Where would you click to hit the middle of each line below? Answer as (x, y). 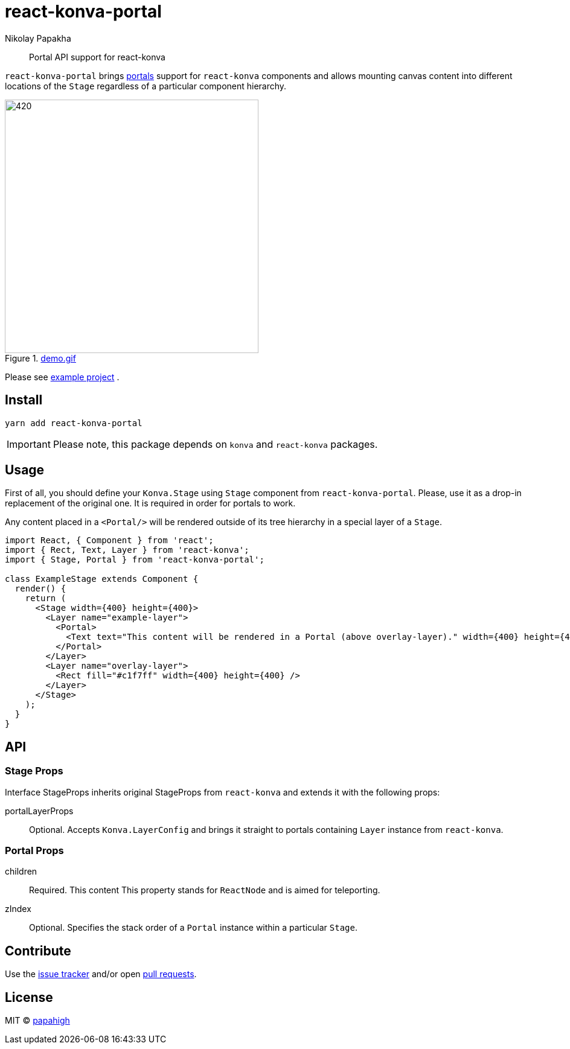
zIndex (18, 909)
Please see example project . (62, 377)
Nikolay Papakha (38, 38)
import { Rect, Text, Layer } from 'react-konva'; (127, 550)
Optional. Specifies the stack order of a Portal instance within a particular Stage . (193, 928)
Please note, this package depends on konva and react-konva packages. (215, 444)
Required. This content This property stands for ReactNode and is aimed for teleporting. (205, 890)
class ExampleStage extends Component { (102, 579)
